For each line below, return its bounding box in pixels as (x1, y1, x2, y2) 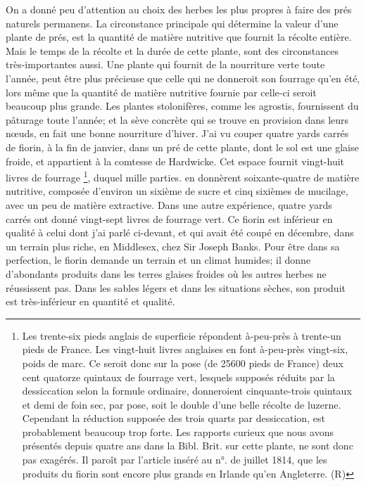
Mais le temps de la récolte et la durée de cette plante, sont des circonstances (6, 43, 339, 58)
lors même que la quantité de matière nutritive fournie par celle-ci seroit (6, 84, 317, 99)
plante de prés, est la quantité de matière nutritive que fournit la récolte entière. (6, 30, 352, 44)
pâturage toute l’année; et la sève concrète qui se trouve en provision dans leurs (6, 112, 349, 127)
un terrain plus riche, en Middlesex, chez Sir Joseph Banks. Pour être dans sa (6, 238, 340, 253)
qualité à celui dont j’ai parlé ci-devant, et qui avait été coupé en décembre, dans (6, 225, 354, 240)
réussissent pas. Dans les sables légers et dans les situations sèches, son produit (6, 280, 346, 295)
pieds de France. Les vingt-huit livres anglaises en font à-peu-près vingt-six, (22, 342, 348, 357)
